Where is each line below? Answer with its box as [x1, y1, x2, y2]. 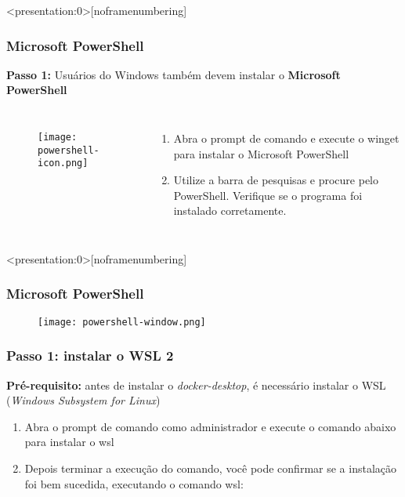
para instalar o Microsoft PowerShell [173, 145, 349, 161]
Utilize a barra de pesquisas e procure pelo [173, 172, 379, 188]
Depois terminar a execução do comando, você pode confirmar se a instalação [24, 460, 397, 477]
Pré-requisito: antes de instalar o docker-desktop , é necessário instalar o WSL [6, 376, 386, 393]
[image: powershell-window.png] [38, 316, 206, 328]
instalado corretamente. [173, 202, 287, 219]
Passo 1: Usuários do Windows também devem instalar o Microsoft [6, 66, 341, 82]
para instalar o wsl [24, 434, 114, 450]
